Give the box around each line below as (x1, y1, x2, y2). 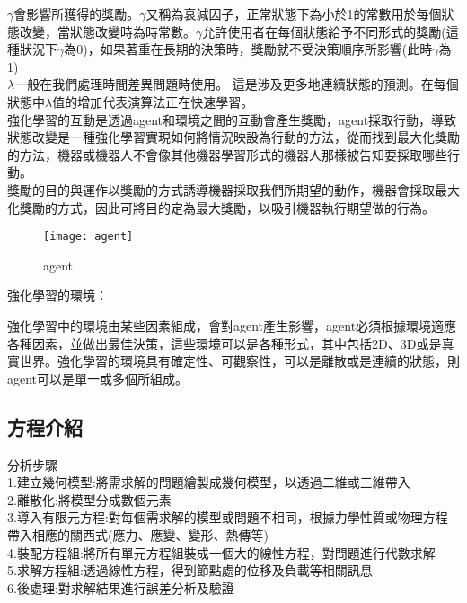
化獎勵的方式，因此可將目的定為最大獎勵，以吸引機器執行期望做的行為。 (7, 198, 435, 217)
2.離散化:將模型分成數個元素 (7, 490, 172, 509)
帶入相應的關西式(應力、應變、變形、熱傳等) (7, 525, 269, 544)
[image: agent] (43, 230, 134, 244)
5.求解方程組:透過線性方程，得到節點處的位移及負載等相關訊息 (7, 561, 373, 580)
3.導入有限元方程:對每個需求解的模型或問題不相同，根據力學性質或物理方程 (7, 508, 448, 527)
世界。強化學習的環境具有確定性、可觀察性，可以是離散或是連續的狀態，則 (19, 351, 460, 370)
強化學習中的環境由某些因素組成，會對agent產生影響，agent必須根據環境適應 (7, 315, 457, 334)
